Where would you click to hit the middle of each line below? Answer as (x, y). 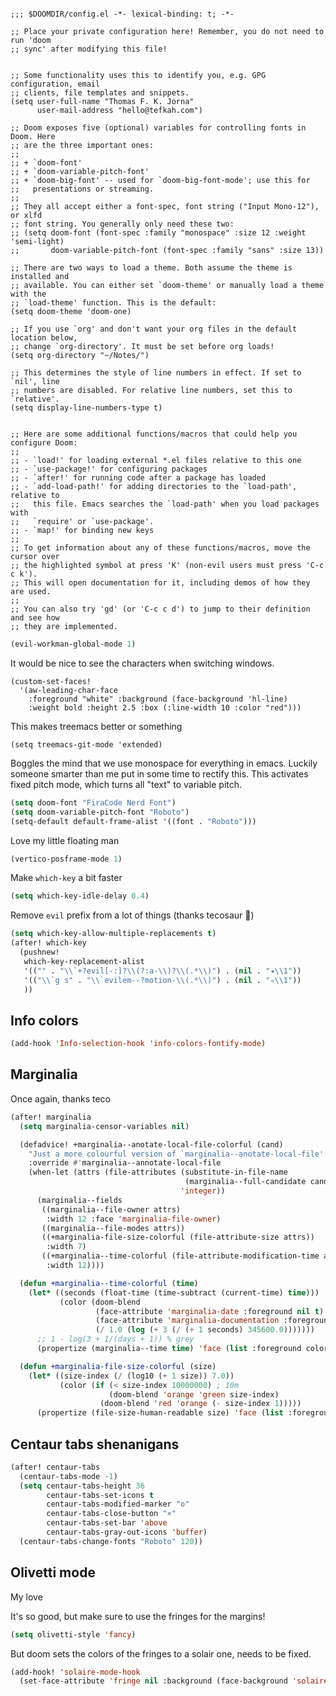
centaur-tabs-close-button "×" (111, 1514)
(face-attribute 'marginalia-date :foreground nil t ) (210, 1311)
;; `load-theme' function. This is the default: (113, 303)
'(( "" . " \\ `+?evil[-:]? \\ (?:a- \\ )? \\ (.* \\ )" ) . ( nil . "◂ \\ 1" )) (162, 971)
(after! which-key (48, 943)
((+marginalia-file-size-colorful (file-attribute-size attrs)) (178, 1237)
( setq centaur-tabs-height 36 (82, 1486)
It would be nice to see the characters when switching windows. (142, 663)
